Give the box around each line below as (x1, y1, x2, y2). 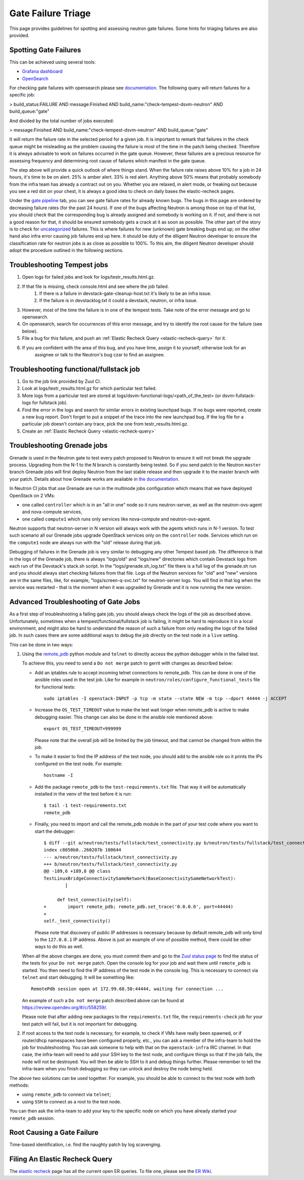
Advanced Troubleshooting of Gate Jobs (9, 598, 140, 606)
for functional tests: (34, 683, 75, 690)
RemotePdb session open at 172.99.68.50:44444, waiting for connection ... (31, 986, 223, 992)
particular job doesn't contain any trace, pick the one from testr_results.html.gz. (22, 421, 188, 427)
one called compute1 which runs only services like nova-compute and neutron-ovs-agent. (22, 516, 211, 522)
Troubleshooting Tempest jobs (9, 260, 108, 269)
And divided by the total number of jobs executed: (9, 117, 114, 124)
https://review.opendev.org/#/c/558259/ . (22, 1004, 107, 1010)
